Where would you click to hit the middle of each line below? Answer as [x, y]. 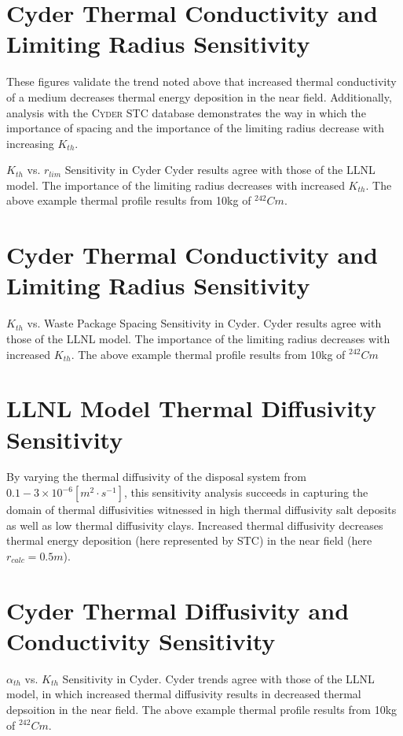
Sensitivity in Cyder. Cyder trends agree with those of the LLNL [218, 678]
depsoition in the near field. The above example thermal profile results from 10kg [202, 709]
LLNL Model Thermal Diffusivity [191, 408]
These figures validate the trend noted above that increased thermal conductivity [201, 81]
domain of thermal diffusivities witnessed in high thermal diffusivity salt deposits [201, 510]
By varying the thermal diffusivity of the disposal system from [156, 477]
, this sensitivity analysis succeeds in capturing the [246, 492]
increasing [30, 143]
